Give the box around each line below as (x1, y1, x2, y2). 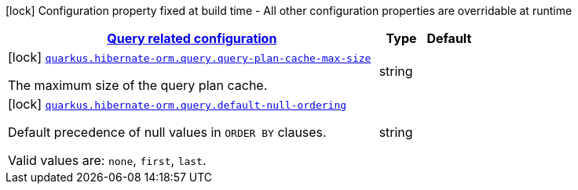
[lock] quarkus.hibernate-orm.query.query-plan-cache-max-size (8, 49, 371, 65)
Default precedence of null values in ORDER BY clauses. (8, 124, 327, 140)
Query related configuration (107, 30, 277, 46)
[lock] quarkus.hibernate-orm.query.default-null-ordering (8, 96, 347, 112)
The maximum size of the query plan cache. (8, 77, 268, 93)
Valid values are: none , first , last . (8, 152, 207, 168)
